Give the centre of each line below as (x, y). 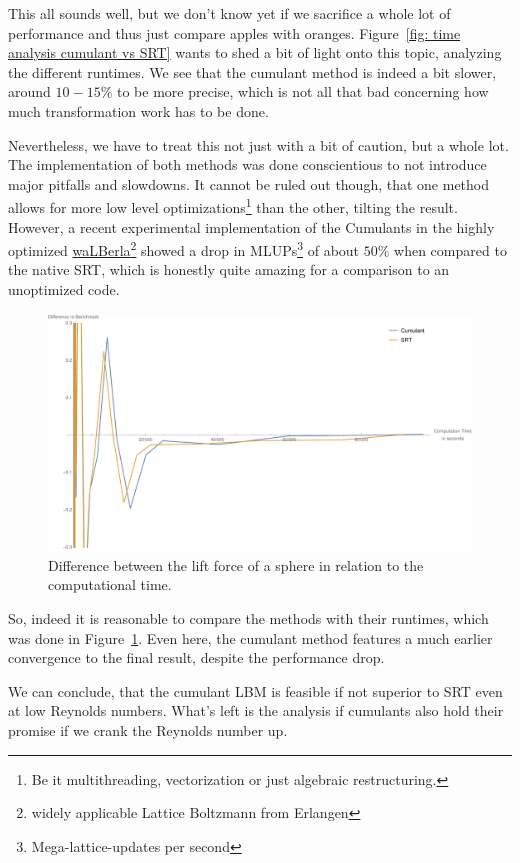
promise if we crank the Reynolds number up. (148, 730)
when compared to (450, 249)
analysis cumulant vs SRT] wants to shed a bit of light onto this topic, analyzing (255, 52)
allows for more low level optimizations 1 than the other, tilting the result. (233, 205)
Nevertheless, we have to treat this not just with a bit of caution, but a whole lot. (258, 144)
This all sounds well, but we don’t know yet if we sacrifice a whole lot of (229, 13)
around (29, 91)
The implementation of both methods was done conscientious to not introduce (247, 164)
